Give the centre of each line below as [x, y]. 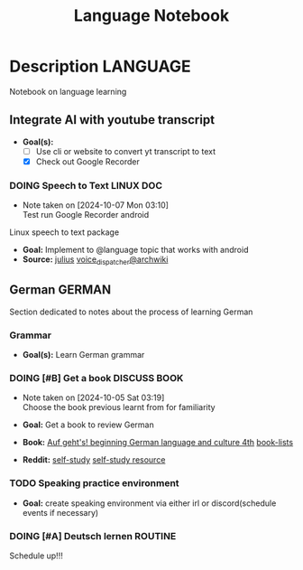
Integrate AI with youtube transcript [112, 120]
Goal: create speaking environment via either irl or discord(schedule [149, 503]
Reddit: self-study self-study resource [94, 460]
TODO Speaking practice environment [94, 483]
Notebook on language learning [68, 91]
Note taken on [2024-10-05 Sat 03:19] [93, 397]
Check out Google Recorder [87, 161]
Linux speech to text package [64, 232]
